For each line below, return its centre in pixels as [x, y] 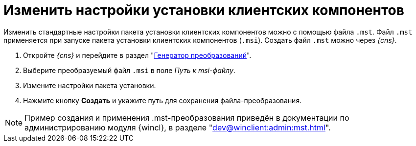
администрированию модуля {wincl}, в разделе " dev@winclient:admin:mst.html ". [178, 127]
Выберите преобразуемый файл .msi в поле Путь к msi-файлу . [129, 70]
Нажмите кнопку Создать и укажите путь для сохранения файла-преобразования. [162, 100]
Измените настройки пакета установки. [90, 85]
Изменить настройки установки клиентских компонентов [204, 10]
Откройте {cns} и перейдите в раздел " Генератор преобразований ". [137, 55]
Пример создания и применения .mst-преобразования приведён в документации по [187, 118]
